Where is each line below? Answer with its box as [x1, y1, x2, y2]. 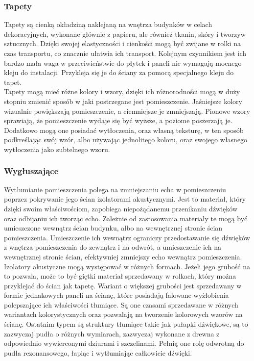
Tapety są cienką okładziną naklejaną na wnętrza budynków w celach [4, 19, 212, 29]
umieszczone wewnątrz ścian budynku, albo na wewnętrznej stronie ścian [4, 223, 223, 233]
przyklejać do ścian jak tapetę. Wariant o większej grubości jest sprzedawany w [4, 280, 242, 290]
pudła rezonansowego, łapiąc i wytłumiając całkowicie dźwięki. [4, 347, 192, 358]
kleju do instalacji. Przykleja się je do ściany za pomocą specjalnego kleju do [4, 67, 234, 77]
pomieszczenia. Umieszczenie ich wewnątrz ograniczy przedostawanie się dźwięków [4, 232, 250, 242]
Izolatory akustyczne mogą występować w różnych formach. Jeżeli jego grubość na [4, 261, 250, 271]
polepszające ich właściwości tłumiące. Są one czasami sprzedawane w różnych [4, 299, 238, 309]
